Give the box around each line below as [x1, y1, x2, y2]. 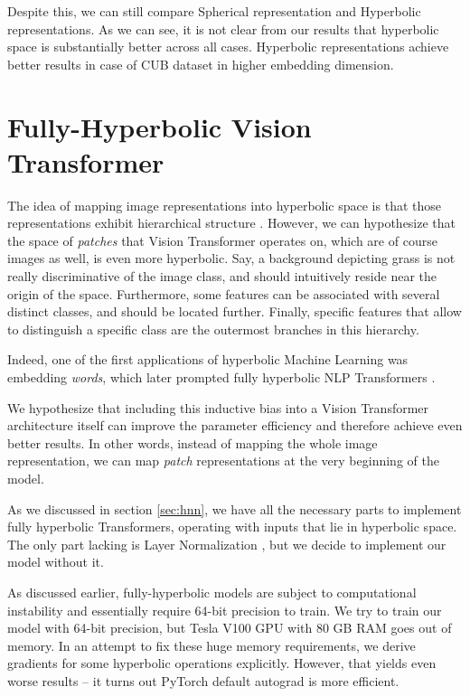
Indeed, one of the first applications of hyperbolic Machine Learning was [7, 350, 409, 369]
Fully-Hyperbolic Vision [7, 108, 312, 145]
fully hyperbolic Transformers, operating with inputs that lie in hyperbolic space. [7, 517, 457, 536]
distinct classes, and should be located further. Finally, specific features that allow [7, 302, 462, 321]
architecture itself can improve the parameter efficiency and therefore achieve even [7, 416, 463, 435]
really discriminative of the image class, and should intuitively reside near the [7, 267, 437, 286]
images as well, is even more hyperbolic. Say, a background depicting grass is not [7, 249, 456, 268]
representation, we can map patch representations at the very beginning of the [7, 451, 439, 470]
